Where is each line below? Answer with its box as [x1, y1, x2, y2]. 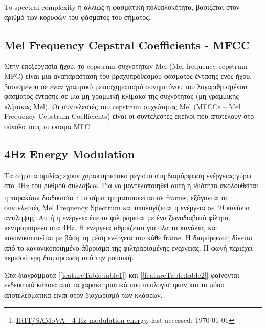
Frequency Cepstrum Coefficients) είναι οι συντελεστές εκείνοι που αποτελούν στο [4, 111, 254, 121]
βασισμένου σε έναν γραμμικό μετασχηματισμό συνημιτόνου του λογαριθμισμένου [4, 80, 247, 91]
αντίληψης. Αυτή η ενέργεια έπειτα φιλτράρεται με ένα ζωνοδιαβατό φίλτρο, [4, 212, 230, 222]
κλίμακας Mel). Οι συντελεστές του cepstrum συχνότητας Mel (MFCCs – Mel [4, 100, 241, 111]
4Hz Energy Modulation [4, 146, 135, 161]
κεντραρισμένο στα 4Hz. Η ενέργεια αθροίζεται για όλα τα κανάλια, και [4, 222, 217, 233]
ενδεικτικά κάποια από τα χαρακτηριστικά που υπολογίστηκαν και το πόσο [4, 279, 225, 290]
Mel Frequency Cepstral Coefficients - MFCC [4, 36, 250, 52]
